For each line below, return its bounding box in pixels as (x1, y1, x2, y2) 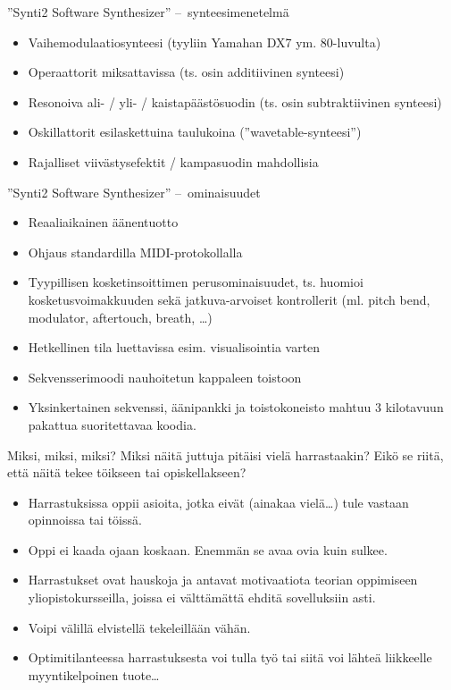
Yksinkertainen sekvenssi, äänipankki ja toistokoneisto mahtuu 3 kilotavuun (28, 398, 444, 417)
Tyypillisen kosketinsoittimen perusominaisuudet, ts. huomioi (28, 273, 363, 291)
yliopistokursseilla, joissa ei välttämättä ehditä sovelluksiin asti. (28, 588, 376, 607)
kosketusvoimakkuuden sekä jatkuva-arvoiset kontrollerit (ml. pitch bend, (28, 290, 430, 308)
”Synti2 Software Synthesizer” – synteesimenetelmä (7, 3, 289, 21)
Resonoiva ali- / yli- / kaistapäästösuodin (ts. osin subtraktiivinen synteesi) (28, 92, 442, 111)
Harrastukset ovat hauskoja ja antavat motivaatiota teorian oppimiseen (28, 570, 418, 589)
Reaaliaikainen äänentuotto (28, 213, 179, 231)
